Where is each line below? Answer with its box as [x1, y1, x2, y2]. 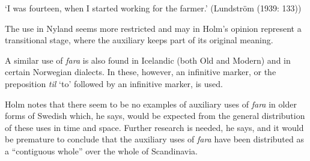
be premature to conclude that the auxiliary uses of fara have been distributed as [5, 133, 304, 145]
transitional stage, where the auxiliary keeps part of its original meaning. [5, 34, 273, 46]
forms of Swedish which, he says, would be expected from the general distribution [5, 109, 305, 122]
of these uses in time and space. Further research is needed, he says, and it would [5, 121, 304, 133]
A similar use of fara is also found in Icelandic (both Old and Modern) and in [5, 53, 291, 66]
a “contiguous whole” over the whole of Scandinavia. [5, 144, 198, 157]
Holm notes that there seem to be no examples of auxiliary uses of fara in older [5, 97, 297, 110]
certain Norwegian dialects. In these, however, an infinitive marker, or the [5, 65, 276, 78]
